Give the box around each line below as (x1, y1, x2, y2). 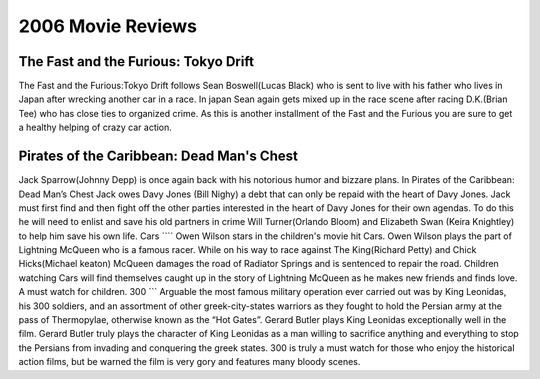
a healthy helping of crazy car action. (18, 121, 172, 134)
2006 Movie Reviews (18, 15, 198, 37)
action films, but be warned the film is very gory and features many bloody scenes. (18, 356, 361, 368)
